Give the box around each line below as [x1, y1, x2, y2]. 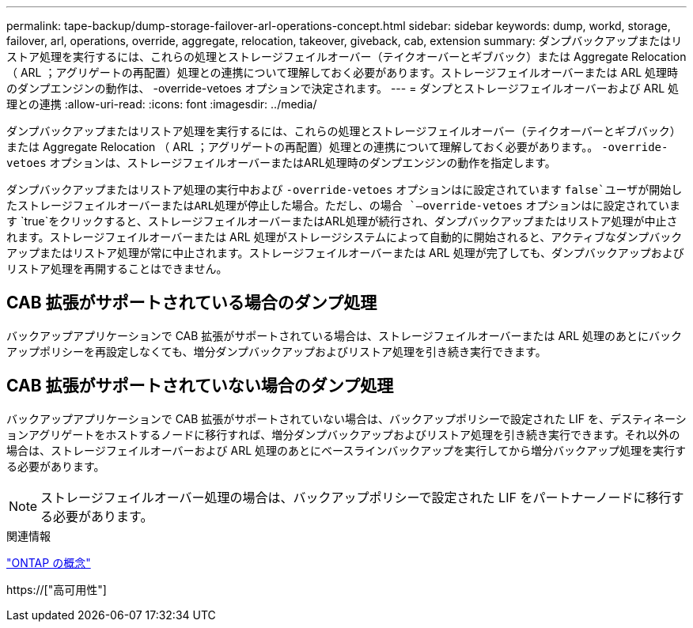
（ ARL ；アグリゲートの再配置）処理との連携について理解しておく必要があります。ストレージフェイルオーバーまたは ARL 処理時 [6, 66, 678, 79]
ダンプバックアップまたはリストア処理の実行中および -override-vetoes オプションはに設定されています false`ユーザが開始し [6, 183, 683, 196]
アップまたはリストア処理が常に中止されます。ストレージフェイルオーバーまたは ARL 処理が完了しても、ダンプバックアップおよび [6, 246, 684, 259]
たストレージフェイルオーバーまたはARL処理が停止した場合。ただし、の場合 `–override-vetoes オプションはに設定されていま [6, 199, 681, 212]
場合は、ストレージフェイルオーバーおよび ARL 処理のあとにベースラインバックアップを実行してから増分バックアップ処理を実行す [6, 443, 686, 457]
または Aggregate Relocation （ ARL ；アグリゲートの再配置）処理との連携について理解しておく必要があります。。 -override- [6, 140, 668, 153]
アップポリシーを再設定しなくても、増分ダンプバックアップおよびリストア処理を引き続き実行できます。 [6, 344, 547, 358]
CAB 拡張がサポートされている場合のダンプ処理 [6, 293, 377, 313]
